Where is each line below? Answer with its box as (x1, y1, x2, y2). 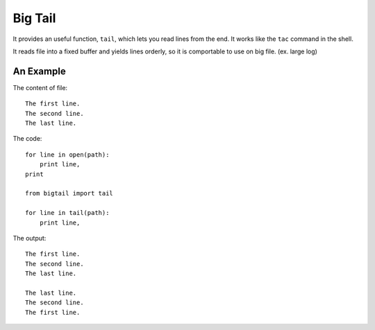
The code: (12, 134, 42, 143)
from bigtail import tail (25, 189, 114, 198)
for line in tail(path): (25, 209, 110, 217)
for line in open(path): (25, 150, 110, 159)
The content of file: (12, 83, 68, 92)
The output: (12, 234, 47, 242)
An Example (12, 65, 66, 77)
